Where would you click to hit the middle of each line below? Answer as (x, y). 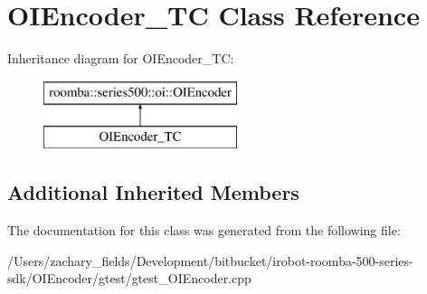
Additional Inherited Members (153, 192)
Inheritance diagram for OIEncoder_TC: (121, 58)
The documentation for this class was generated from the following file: (204, 230)
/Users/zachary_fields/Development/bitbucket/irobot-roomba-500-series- (210, 260)
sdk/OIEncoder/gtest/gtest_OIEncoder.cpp (129, 278)
